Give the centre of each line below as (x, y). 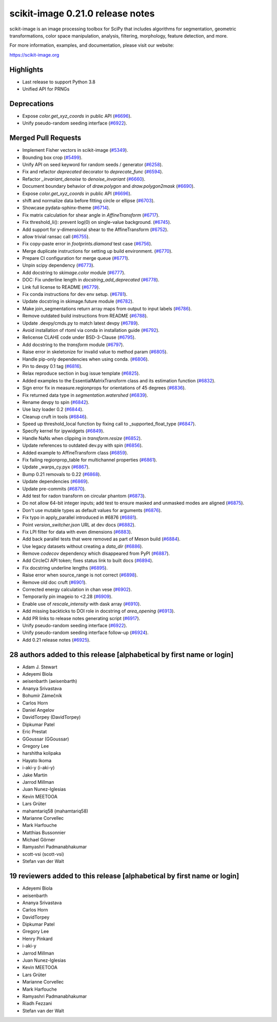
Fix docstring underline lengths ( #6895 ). (65, 568)
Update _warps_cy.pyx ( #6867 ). (56, 467)
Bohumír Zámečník (42, 696)
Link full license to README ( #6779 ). (61, 287)
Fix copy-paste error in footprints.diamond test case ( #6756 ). (87, 244)
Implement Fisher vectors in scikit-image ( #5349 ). (75, 150)
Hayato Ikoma (37, 760)
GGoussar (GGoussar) (46, 739)
